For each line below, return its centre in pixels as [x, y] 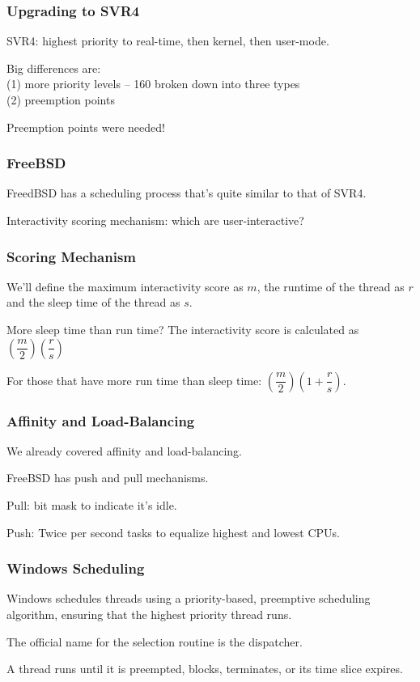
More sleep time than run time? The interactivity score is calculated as [183, 329]
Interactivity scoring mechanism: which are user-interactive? [155, 220]
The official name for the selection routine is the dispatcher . [155, 641]
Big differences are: [54, 68]
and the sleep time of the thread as [93, 302]
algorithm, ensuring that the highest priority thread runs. [149, 614]
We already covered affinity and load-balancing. [124, 450]
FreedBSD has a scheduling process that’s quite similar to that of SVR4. [187, 193]
